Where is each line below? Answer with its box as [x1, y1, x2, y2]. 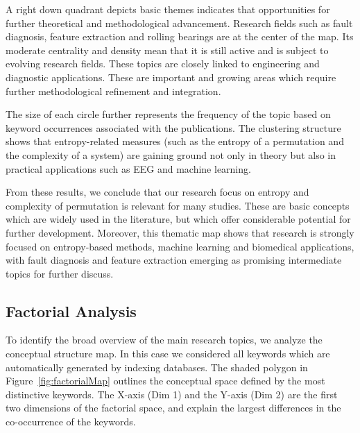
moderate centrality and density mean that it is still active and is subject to [6, 42, 329, 57]
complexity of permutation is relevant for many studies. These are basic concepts [6, 198, 350, 212]
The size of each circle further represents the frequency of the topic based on [6, 107, 331, 121]
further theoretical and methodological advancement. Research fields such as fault [6, 15, 353, 30]
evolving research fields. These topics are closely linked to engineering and [6, 56, 320, 71]
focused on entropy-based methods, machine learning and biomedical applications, [6, 239, 354, 253]
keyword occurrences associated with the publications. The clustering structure [6, 120, 341, 135]
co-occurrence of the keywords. [6, 414, 136, 429]
